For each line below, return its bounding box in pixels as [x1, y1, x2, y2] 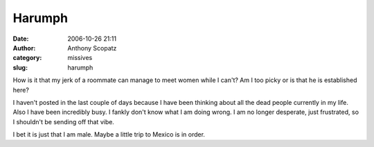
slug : [12, 63, 28, 72]
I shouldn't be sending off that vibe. [12, 117, 114, 126]
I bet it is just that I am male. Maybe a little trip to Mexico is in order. [12, 130, 206, 139]
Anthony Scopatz [67, 43, 117, 52]
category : [12, 54, 42, 62]
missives [67, 54, 93, 62]
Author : [12, 43, 36, 52]
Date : [12, 35, 29, 43]
